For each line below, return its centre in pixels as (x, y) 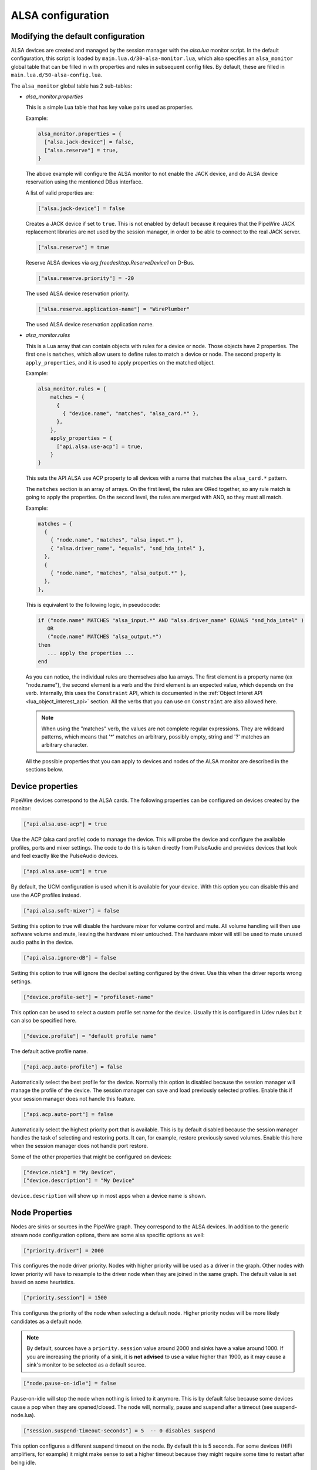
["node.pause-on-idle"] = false (70, 1384)
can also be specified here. (44, 1020)
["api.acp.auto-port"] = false (68, 1114)
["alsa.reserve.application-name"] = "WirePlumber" (114, 309)
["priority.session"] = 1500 (65, 1298)
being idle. (23, 1462)
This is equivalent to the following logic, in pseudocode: (93, 604)
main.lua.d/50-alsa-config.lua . (57, 75)
